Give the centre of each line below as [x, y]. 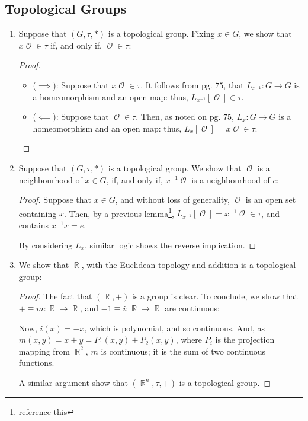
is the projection [245, 339]
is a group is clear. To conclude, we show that [215, 296]
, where [189, 339]
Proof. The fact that [55, 296]
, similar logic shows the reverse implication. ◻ [170, 245]
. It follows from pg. [177, 84]
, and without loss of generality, [172, 200]
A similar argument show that [73, 382]
